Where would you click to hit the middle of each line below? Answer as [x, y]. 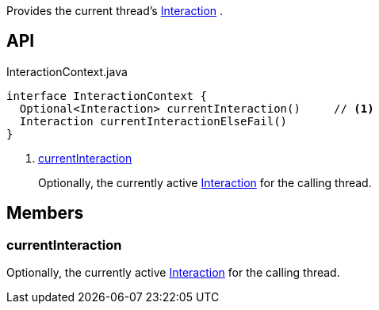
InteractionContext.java [67, 71]
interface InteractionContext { [107, 96]
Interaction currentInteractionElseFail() [153, 121]
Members [45, 213]
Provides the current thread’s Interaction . [115, 11]
